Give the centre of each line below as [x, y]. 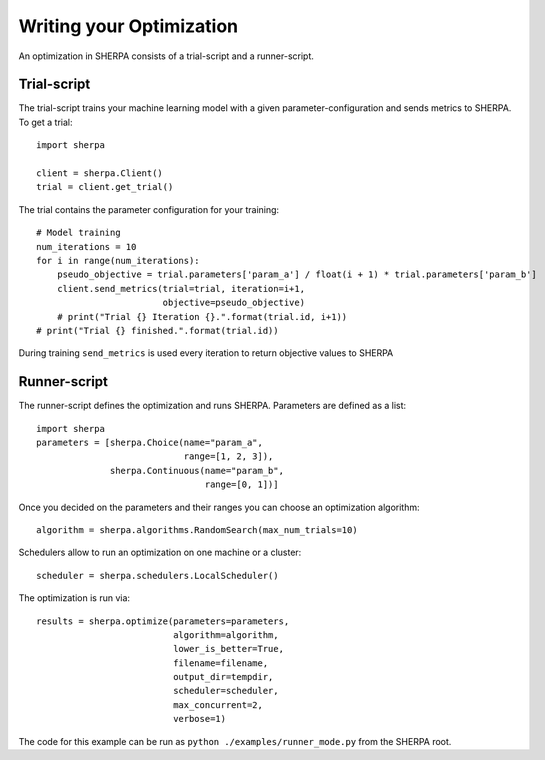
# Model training [78, 233]
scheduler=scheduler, [226, 691]
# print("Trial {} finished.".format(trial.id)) [157, 330]
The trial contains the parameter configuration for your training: [149, 209]
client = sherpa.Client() [100, 173]
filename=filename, [221, 663]
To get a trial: [46, 122]
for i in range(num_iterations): [118, 260]
